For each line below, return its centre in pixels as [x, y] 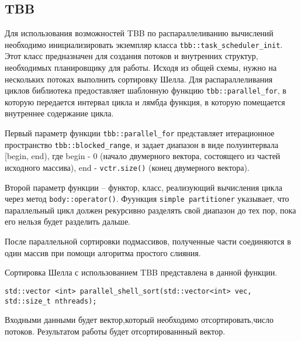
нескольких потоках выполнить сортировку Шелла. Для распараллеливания [139, 79]
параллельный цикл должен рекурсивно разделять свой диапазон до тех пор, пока [150, 210]
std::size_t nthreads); [51, 301]
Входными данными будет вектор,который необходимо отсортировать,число [139, 320]
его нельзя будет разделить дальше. [68, 221]
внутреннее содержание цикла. [59, 113]
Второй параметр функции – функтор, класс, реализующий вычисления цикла [143, 187]
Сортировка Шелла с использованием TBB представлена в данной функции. [141, 272]
